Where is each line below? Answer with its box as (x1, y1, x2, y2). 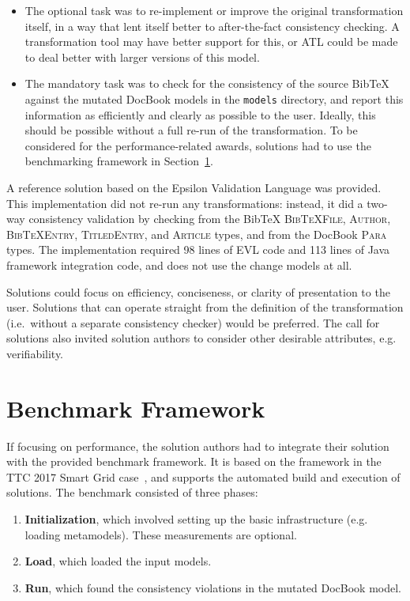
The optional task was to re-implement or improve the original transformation (24, 2, 404, 18)
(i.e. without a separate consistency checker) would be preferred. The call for (6, 314, 380, 331)
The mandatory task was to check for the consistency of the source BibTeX (24, 75, 389, 92)
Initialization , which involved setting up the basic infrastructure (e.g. (24, 511, 368, 527)
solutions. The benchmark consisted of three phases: (6, 484, 258, 501)
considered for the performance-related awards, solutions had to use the (24, 137, 371, 153)
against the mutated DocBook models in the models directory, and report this (24, 90, 404, 107)
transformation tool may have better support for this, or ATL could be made (24, 33, 398, 50)
